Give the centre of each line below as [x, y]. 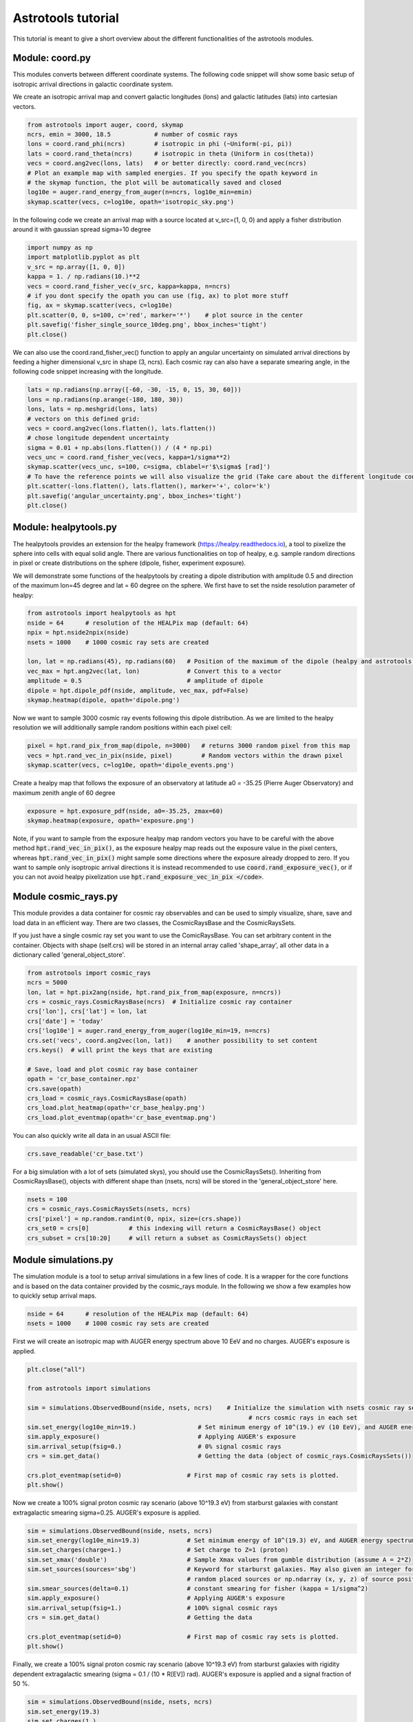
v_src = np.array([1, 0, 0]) [76, 267]
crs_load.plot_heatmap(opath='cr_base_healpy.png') [116, 1108]
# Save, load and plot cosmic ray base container [113, 1069]
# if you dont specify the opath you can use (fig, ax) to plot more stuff [158, 296]
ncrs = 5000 [47, 983]
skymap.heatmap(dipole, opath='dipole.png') [104, 700]
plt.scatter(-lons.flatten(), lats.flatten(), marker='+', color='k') [149, 486]
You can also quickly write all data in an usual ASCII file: [92, 1135]
